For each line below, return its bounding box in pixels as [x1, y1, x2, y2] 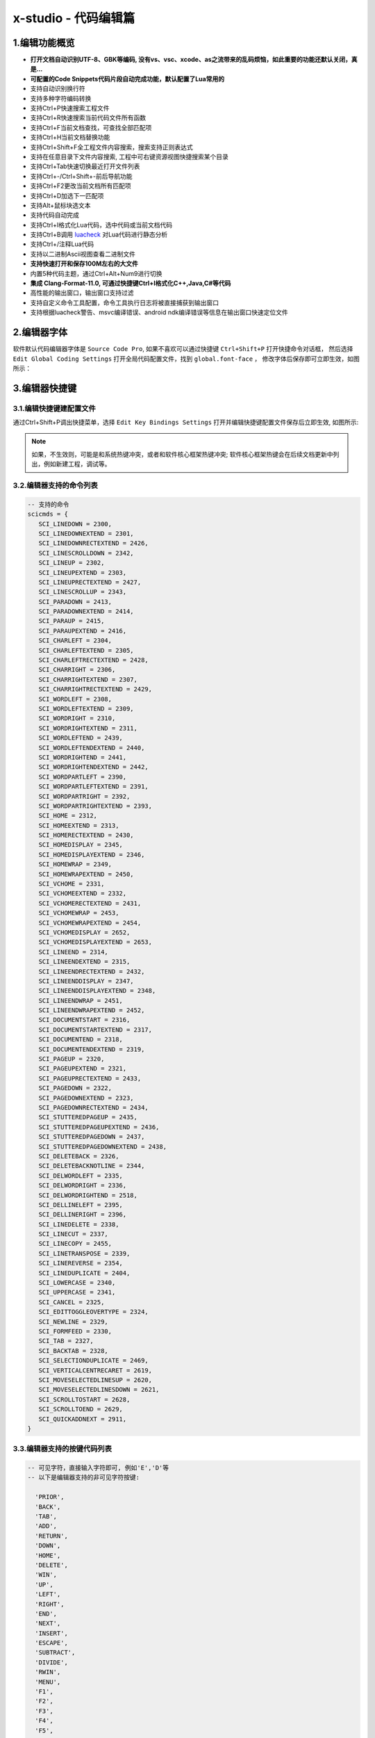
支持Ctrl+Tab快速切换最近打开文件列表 [30, 162, 140, 170]
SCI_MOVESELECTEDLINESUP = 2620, [38, 1376, 153, 1383]
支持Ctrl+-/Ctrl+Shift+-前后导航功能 [30, 172, 133, 180]
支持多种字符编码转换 [30, 94, 92, 102]
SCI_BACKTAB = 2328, [38, 1347, 109, 1355]
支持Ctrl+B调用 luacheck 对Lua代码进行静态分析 [30, 230, 168, 239]
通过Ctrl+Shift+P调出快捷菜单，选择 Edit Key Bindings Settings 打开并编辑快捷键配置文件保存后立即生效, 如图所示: [12, 418, 359, 427]
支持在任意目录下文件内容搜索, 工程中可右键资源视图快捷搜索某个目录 [30, 152, 228, 161]
